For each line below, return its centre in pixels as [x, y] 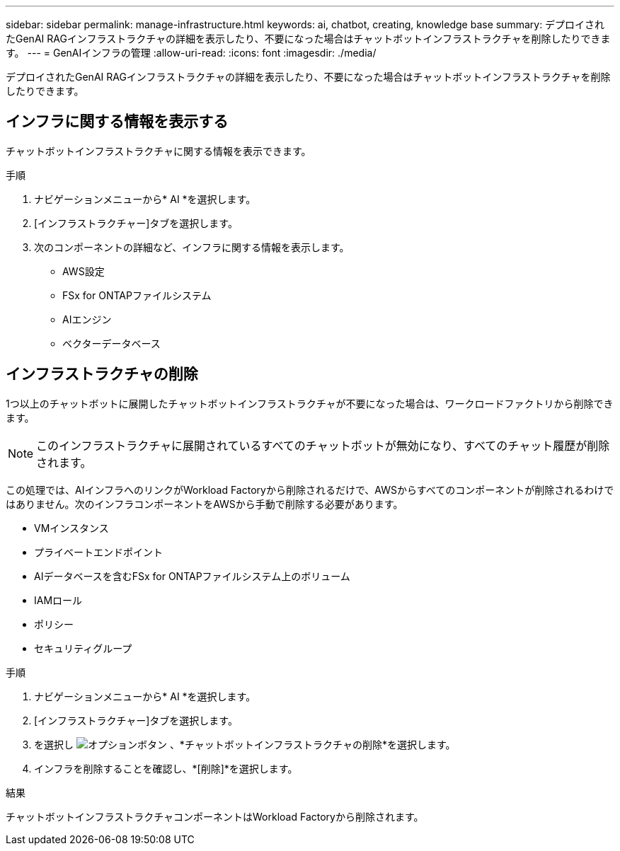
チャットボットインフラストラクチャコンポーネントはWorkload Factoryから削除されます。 [215, 816]
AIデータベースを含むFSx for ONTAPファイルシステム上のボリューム [192, 576]
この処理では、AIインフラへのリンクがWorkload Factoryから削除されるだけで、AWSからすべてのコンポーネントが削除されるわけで [310, 490]
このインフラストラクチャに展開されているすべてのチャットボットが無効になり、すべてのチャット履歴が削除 [323, 445]
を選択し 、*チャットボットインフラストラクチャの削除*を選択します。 [245, 744]
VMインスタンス [71, 528]
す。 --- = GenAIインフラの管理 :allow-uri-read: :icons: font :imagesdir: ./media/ [191, 53]
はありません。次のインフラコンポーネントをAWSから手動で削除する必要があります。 [205, 504]
